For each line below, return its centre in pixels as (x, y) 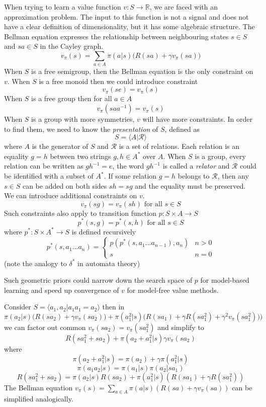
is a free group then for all (72, 98)
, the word (128, 166)
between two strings (80, 156)
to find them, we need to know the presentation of (81, 129)
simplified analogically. (39, 399)
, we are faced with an (184, 7)
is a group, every (220, 156)
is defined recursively (104, 231)
